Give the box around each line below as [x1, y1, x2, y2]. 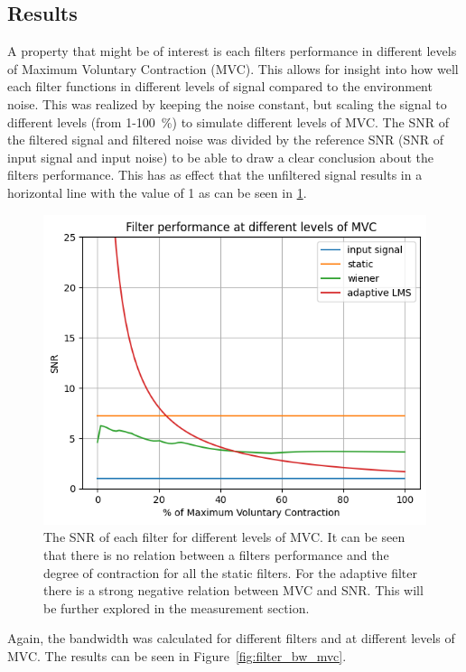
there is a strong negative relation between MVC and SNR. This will [43, 581, 424, 600]
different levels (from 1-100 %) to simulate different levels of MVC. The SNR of [7, 112, 449, 131]
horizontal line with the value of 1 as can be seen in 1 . [7, 182, 307, 201]
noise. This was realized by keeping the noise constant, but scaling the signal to [7, 94, 447, 113]
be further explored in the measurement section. [43, 598, 310, 617]
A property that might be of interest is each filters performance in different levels [7, 42, 457, 61]
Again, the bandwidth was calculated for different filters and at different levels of [7, 629, 455, 648]
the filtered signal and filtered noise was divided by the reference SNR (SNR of [7, 130, 443, 149]
